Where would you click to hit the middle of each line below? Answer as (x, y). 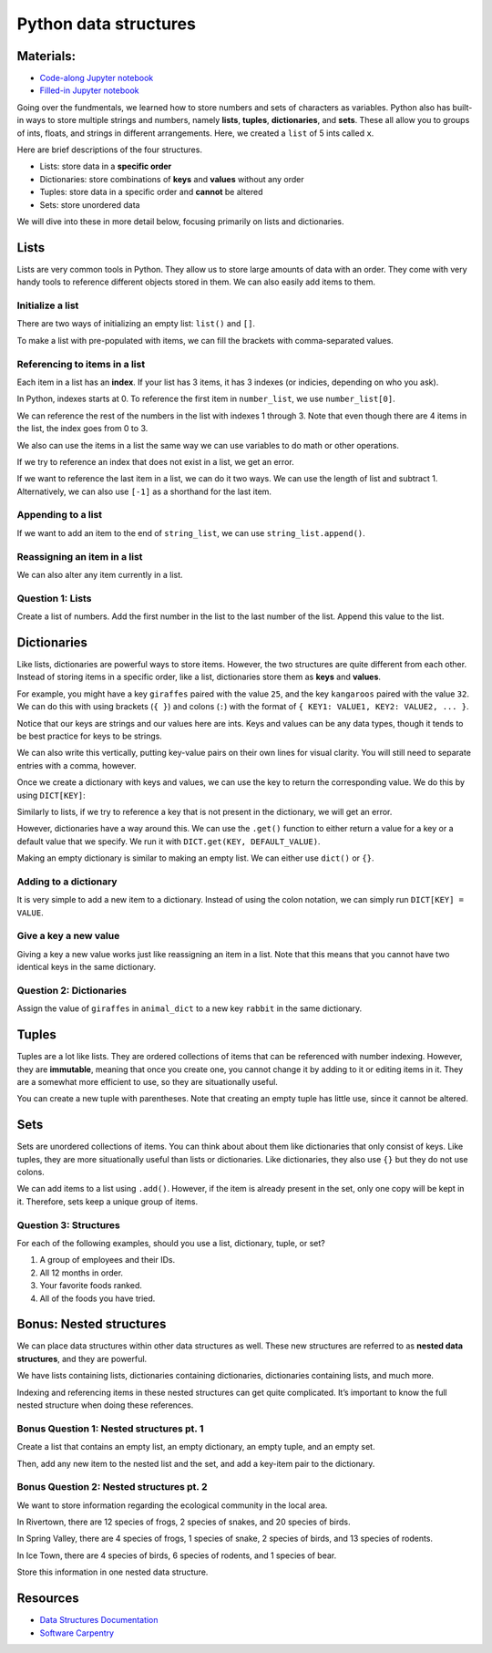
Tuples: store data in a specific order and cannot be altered (151, 192)
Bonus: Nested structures (92, 1324)
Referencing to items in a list (81, 364)
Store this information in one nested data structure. (113, 1572)
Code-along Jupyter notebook (97, 78)
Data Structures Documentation (99, 1620)
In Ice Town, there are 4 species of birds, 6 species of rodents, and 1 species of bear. (177, 1555)
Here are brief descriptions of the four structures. (109, 150)
